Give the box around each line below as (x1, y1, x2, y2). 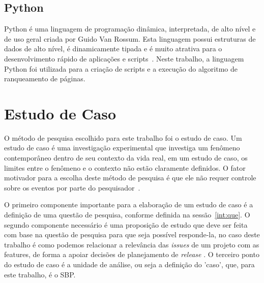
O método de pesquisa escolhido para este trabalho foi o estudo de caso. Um (4, 132, 242, 143)
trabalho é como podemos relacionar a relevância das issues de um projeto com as (4, 239, 259, 249)
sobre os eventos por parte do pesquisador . (4, 182, 140, 193)
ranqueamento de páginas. (4, 73, 85, 84)
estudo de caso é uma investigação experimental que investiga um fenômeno (4, 142, 240, 153)
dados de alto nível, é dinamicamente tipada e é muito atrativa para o (4, 43, 222, 54)
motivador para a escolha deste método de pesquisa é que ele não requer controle (4, 172, 256, 183)
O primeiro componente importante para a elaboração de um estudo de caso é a (4, 199, 253, 210)
